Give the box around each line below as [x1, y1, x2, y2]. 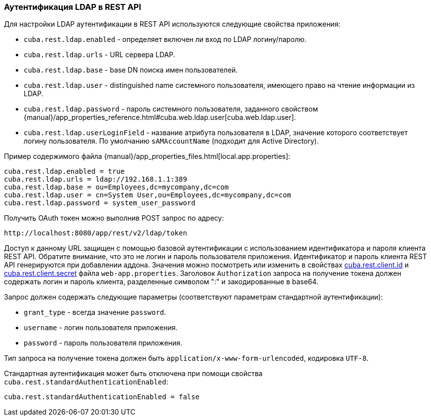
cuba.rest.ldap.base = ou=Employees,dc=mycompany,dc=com [4, 183, 229, 191]
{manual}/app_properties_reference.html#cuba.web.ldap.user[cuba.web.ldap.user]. [24, 113, 296, 122]
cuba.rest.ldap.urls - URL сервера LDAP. [24, 50, 175, 59]
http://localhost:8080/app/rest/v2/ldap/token [4, 229, 187, 237]
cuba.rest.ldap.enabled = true [4, 167, 125, 176]
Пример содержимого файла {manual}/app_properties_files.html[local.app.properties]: [4, 152, 290, 161]
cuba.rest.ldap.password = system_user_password [4, 199, 196, 207]
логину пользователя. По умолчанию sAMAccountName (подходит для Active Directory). [24, 137, 319, 146]
